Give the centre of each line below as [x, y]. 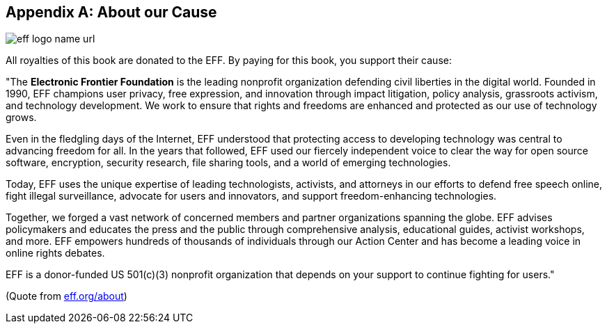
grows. [21, 118]
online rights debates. [55, 253]
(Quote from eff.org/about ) [66, 296]
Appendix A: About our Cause [111, 12]
